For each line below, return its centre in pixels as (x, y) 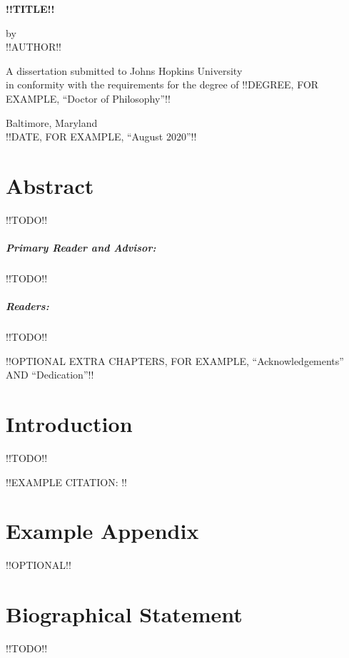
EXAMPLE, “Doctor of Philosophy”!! (88, 98)
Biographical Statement (124, 614)
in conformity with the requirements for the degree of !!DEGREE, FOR (162, 84)
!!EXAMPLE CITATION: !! (66, 482)
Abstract (50, 185)
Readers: (27, 306)
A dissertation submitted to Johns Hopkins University (124, 70)
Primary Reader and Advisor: (81, 248)
